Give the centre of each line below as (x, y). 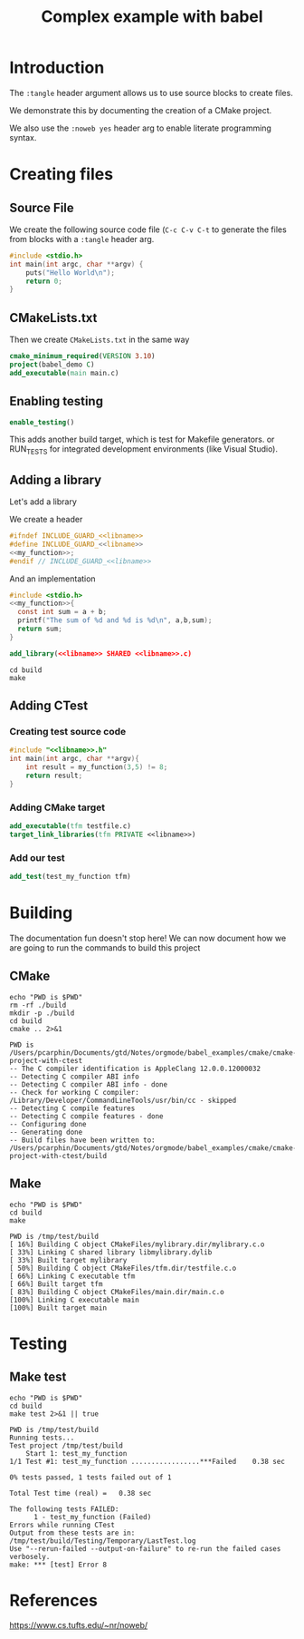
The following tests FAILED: (64, 1509)
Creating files (62, 175)
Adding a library (56, 479)
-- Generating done (46, 1132)
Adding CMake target (57, 807)
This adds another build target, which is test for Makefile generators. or (142, 439)
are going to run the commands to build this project (105, 947)
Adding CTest (49, 706)
